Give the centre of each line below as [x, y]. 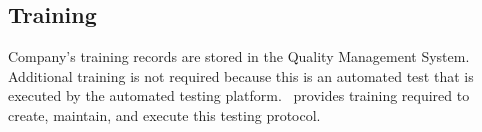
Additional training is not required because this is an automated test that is [241, 75]
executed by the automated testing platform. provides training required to [239, 95]
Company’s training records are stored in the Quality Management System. [239, 56]
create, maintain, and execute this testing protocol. [164, 114]
